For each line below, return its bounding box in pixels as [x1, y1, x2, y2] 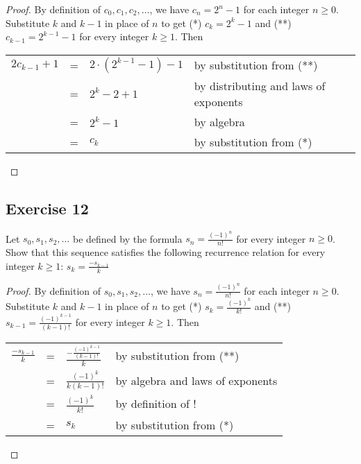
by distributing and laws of [194, 77, 326, 94]
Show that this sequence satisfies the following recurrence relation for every [6, 245, 326, 259]
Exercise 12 [6, 197, 89, 218]
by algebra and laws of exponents [115, 372, 278, 389]
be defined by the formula [72, 231, 183, 246]
